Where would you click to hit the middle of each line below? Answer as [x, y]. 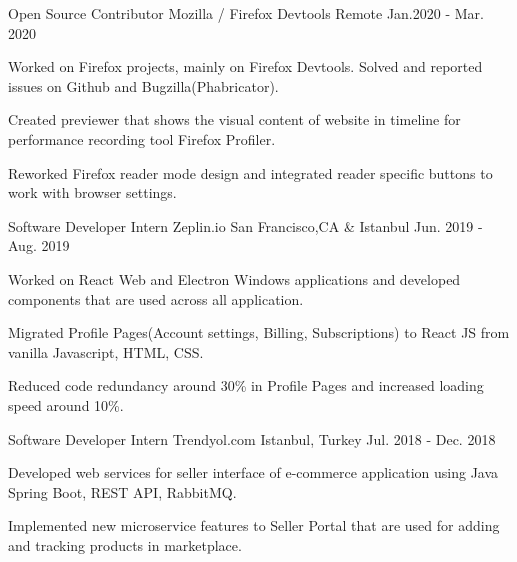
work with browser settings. [92, 192]
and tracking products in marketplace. [125, 544]
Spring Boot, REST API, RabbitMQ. [122, 491]
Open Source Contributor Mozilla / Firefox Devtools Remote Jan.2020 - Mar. [246, 13]
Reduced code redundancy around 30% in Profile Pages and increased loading [246, 385]
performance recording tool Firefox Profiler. [142, 138]
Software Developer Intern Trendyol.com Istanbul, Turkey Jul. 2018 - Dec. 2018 [252, 438]
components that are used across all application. [156, 298]
